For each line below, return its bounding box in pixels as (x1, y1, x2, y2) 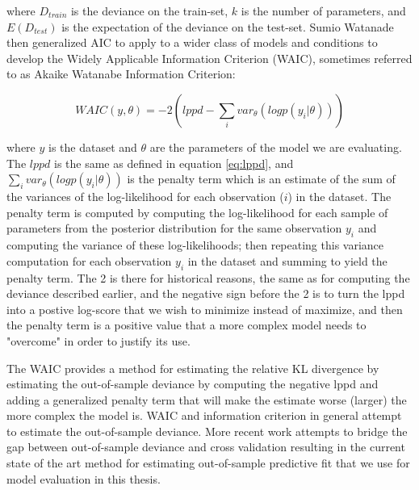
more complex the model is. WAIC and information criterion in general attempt (6, 407, 402, 424)
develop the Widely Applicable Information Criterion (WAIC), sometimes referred (6, 49, 413, 66)
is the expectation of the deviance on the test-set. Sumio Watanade (61, 18, 394, 35)
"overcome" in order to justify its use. (6, 332, 191, 349)
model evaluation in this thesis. (6, 470, 161, 487)
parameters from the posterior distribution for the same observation (6, 220, 342, 237)
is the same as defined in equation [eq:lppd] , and (54, 154, 294, 171)
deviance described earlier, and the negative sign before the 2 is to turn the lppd (6, 285, 405, 302)
